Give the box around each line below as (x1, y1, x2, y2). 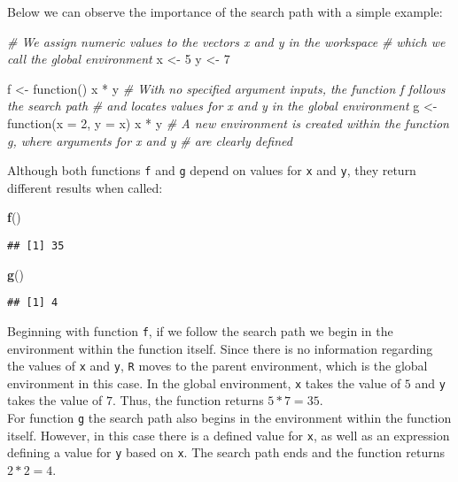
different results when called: (7, 178, 163, 196)
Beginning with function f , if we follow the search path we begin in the (7, 321, 393, 340)
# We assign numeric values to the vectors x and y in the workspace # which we (7, 32, 446, 50)
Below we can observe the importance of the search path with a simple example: (7, 3, 443, 20)
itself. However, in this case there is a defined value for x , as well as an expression (7, 425, 450, 444)
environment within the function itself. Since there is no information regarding (7, 339, 433, 357)
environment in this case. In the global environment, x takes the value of (7, 373, 401, 392)
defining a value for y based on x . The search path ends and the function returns (7, 443, 445, 462)
